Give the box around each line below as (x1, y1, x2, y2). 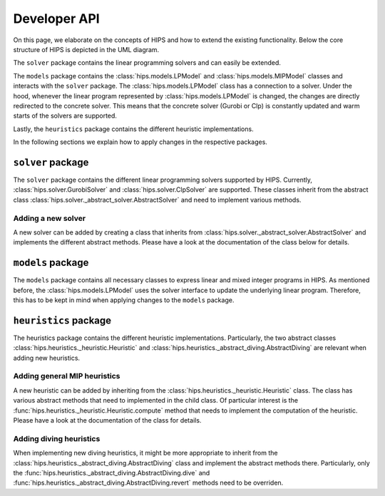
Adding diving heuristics (13, 433, 101, 443)
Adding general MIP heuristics (13, 371, 120, 381)
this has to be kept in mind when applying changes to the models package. (13, 296, 235, 304)
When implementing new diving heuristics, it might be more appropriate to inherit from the (13, 449, 278, 458)
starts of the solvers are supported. (13, 111, 118, 120)
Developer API (13, 11, 100, 26)
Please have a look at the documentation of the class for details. (13, 415, 202, 424)
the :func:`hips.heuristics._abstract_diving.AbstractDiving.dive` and (13, 468, 210, 477)
